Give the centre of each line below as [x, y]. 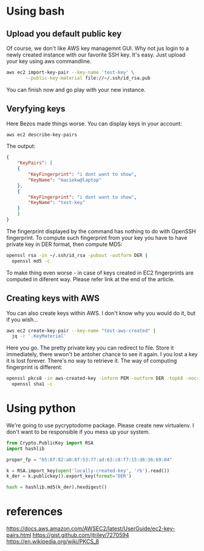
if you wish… [22, 319]
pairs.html [19, 535]
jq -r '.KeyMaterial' [39, 336]
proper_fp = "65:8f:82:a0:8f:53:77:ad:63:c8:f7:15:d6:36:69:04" [89, 460]
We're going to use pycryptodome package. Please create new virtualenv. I [100, 425]
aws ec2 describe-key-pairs [42, 135]
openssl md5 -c [31, 261]
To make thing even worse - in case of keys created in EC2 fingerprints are [100, 273]
